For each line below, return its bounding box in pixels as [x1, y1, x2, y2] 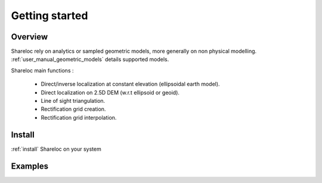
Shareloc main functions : [11, 66, 74, 74]
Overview [11, 32, 48, 42]
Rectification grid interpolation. [41, 114, 117, 121]
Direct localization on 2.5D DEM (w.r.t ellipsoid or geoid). [41, 89, 180, 96]
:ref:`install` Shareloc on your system [11, 145, 101, 152]
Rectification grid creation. [41, 105, 106, 113]
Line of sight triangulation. [41, 97, 106, 105]
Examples [11, 161, 49, 171]
